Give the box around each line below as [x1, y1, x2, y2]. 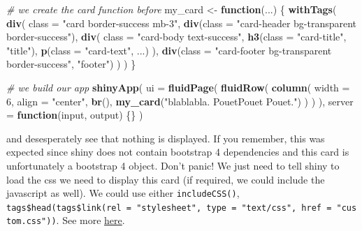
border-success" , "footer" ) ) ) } [6, 57, 136, 71]
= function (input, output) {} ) [6, 107, 143, 122]
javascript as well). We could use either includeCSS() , [6, 186, 240, 200]
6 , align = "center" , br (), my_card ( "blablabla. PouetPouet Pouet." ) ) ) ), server [6, 94, 354, 108]
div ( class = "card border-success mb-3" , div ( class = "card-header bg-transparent [6, 15, 357, 30]
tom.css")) [6, 216, 57, 227]
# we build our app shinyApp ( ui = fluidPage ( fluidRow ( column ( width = [6, 80, 350, 94]
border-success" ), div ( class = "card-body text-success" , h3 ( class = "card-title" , [6, 29, 347, 44]
